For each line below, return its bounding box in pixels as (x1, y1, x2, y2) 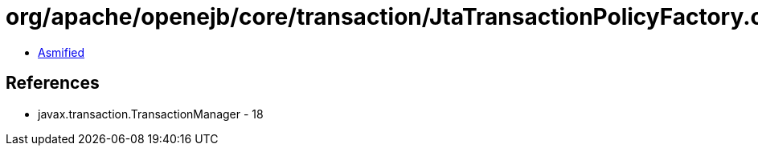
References (6, 73, 100, 94)
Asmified (38, 45, 85, 59)
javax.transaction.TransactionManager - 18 (38, 106, 264, 121)
